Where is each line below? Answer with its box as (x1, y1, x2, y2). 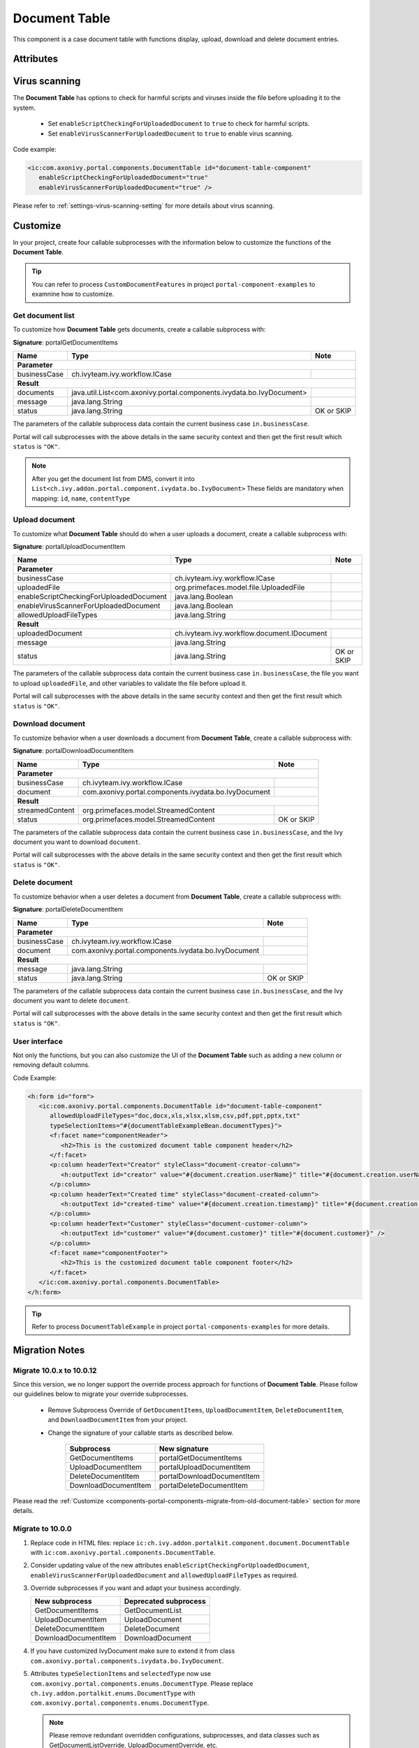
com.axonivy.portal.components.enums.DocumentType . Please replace (30, 1679, 253, 1688)
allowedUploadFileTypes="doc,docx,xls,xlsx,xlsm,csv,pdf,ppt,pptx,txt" (50, 1112, 300, 1120)
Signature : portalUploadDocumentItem (13, 543, 126, 551)
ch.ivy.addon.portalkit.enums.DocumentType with (30, 1689, 196, 1698)
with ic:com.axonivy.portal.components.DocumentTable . (30, 1548, 216, 1556)
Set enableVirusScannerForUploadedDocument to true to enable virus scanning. (47, 129, 293, 138)
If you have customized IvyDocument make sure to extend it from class (30, 1647, 235, 1655)
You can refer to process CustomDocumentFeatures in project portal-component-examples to (31, 280, 316, 288)
